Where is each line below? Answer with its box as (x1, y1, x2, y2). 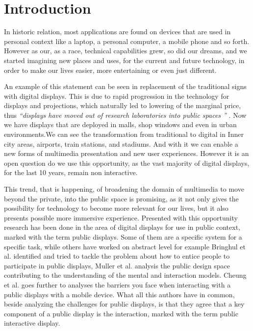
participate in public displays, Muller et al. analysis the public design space (4, 260, 230, 270)
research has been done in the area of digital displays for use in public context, (4, 222, 240, 232)
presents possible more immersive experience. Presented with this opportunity (4, 212, 238, 222)
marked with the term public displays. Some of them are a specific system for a (4, 232, 242, 242)
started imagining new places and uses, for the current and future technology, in (4, 55, 245, 65)
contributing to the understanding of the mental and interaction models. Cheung (4, 270, 247, 280)
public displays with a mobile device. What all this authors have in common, (4, 289, 235, 299)
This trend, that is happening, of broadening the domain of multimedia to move (4, 184, 244, 194)
